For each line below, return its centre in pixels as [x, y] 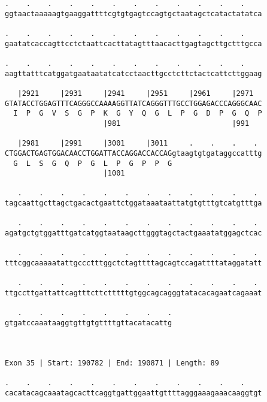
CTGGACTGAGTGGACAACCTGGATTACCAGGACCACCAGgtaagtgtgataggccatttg [133, 153]
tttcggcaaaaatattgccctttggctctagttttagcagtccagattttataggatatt [133, 263]
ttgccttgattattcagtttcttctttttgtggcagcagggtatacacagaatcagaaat [133, 293]
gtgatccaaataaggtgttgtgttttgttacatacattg [89, 323]
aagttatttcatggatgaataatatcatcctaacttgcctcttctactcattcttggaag [133, 73]
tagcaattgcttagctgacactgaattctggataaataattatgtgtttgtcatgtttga [133, 203]
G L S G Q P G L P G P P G [93, 163]
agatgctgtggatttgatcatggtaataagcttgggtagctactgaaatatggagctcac [133, 233]
